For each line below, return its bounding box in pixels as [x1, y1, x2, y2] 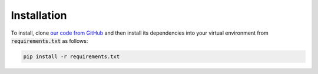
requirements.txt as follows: [11, 37, 88, 44]
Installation [11, 9, 67, 22]
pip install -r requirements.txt [23, 53, 120, 60]
